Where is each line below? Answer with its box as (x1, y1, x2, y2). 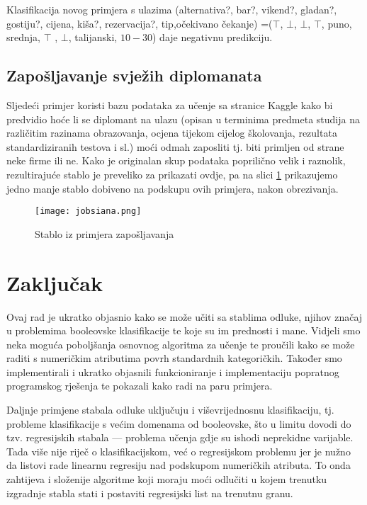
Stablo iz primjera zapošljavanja (35, 226, 174, 241)
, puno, (321, 16, 352, 30)
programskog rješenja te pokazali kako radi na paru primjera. (6, 378, 273, 393)
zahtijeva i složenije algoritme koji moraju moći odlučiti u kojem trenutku (6, 472, 327, 487)
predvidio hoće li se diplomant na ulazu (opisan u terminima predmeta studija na (6, 111, 360, 126)
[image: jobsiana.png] (35, 206, 142, 217)
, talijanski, (68, 30, 118, 45)
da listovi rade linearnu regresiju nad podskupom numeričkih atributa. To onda (6, 458, 351, 472)
